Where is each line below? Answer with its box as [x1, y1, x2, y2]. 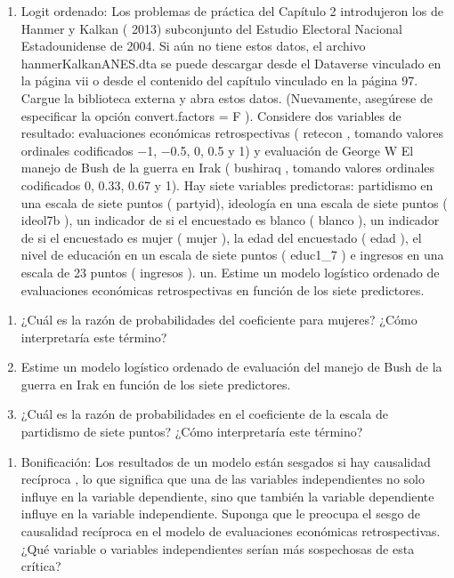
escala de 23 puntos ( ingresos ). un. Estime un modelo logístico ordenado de [20, 262, 440, 281]
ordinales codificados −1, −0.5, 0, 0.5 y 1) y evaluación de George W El [20, 140, 414, 159]
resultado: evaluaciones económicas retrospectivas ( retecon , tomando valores [20, 124, 444, 142]
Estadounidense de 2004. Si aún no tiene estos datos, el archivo [20, 36, 366, 55]
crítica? [20, 557, 61, 575]
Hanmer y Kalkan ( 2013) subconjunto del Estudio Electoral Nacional [20, 19, 402, 37]
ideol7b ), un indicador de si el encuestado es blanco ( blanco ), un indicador [20, 211, 440, 229]
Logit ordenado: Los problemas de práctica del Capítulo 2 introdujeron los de [20, 2, 443, 20]
